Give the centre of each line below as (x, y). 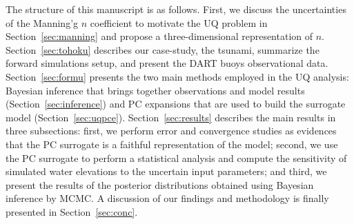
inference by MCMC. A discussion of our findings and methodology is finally (167, 198)
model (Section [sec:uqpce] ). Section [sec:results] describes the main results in (171, 117)
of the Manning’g (42, 22)
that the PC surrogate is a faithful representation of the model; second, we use (172, 144)
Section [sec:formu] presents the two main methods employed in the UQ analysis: (177, 76)
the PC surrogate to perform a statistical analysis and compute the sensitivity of (176, 157)
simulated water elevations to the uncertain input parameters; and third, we (166, 171)
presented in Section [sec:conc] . (72, 211)
